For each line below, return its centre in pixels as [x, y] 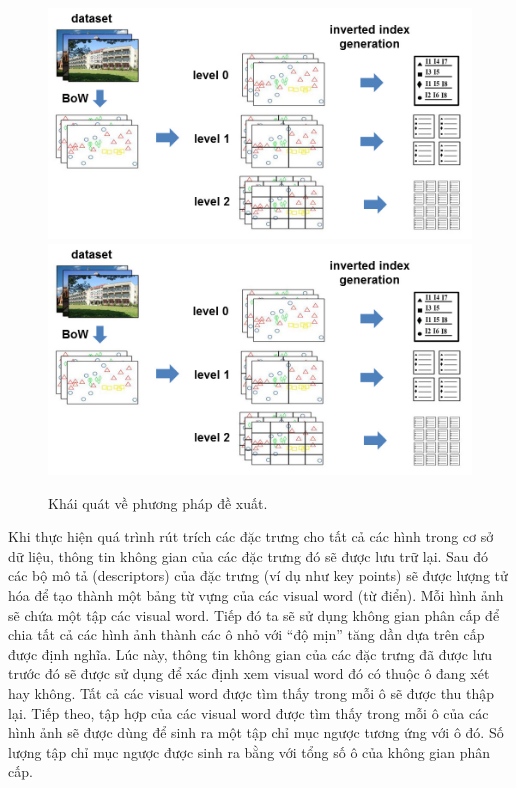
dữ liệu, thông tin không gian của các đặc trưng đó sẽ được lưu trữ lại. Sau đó [248, 555]
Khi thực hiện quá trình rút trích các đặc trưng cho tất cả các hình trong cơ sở [251, 536]
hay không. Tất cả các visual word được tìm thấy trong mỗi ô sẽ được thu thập [251, 693]
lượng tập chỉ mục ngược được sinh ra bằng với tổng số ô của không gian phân [249, 751]
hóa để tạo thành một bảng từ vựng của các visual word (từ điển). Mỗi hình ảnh [256, 595]
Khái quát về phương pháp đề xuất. [158, 502]
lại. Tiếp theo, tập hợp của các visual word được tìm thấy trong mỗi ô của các [248, 712]
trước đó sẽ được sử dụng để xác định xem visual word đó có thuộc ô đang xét [249, 673]
